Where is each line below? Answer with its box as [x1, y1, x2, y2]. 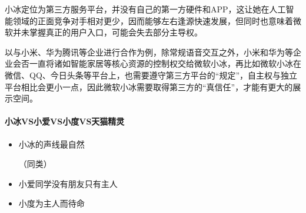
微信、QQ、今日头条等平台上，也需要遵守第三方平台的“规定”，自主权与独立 [5, 68, 297, 81]
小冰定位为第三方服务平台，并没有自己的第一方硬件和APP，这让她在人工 [5, 3, 286, 15]
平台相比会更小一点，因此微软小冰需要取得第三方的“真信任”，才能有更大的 [5, 80, 293, 93]
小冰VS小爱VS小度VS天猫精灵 [5, 115, 125, 127]
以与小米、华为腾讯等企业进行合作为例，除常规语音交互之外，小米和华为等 [5, 45, 293, 58]
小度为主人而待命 [18, 197, 85, 209]
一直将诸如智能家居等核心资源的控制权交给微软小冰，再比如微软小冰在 [29, 57, 301, 70]
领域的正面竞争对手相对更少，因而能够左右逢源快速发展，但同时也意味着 [12, 14, 293, 27]
